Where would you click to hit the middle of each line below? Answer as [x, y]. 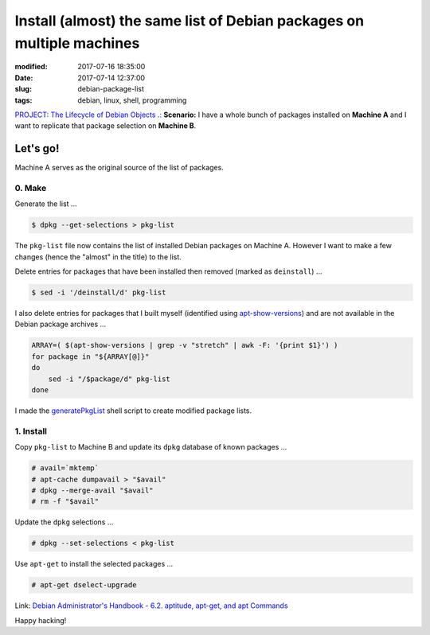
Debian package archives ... [61, 324]
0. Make [31, 188]
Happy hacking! [41, 620]
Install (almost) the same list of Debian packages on [190, 21]
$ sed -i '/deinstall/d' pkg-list [99, 293]
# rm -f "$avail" [65, 502]
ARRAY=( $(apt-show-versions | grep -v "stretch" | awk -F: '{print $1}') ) [185, 345]
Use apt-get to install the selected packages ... [94, 564]
